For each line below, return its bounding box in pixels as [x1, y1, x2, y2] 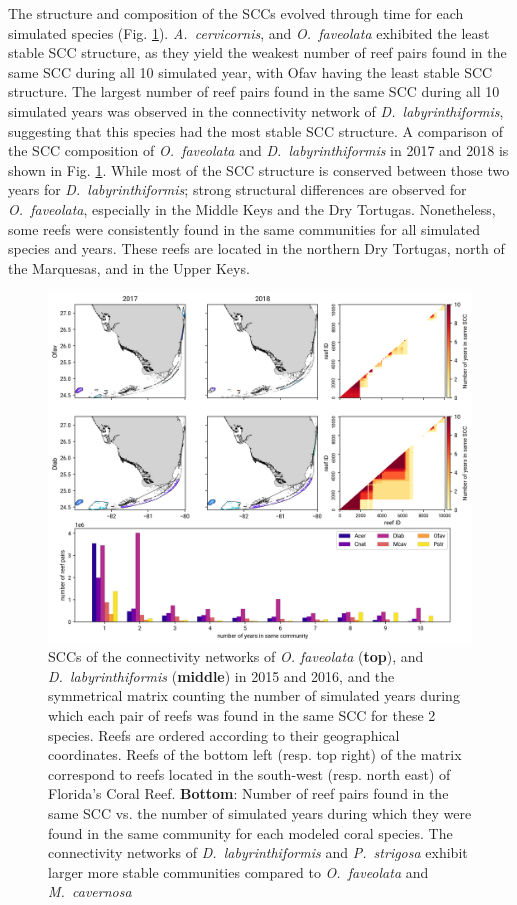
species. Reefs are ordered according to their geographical [48, 724, 400, 745]
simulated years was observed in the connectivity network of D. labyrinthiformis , [8, 100, 504, 121]
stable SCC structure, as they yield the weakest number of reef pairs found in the [8, 42, 507, 63]
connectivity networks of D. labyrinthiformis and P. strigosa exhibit [48, 842, 468, 863]
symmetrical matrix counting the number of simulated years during [48, 685, 460, 706]
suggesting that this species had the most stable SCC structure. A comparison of [8, 120, 504, 141]
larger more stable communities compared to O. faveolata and [48, 861, 429, 882]
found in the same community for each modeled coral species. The [48, 822, 453, 843]
